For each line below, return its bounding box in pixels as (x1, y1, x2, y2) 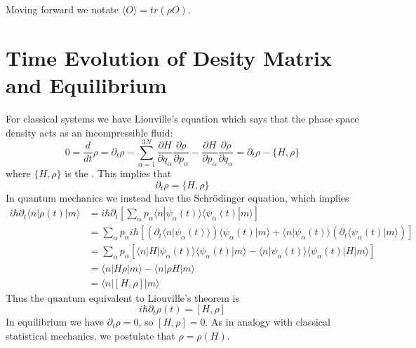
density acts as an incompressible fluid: (6, 125, 173, 139)
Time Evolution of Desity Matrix (6, 43, 333, 71)
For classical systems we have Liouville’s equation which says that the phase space (6, 111, 359, 125)
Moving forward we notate (6, 2, 119, 16)
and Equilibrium (6, 70, 167, 99)
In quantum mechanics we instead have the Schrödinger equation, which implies (6, 190, 349, 204)
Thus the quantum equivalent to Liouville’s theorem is (6, 290, 239, 305)
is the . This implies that (65, 166, 172, 181)
